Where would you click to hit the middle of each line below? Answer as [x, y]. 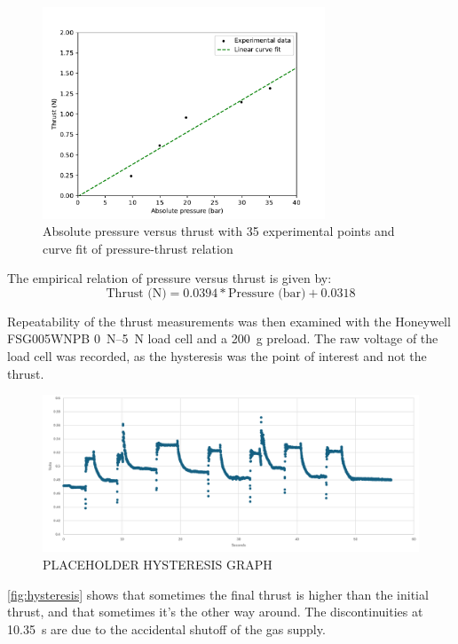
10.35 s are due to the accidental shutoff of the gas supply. [166, 628]
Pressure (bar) [267, 293]
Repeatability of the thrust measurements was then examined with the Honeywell [229, 321]
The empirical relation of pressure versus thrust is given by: [170, 278]
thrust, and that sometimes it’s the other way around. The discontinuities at [215, 612]
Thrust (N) [136, 293]
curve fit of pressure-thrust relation [138, 248]
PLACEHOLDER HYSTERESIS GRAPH [158, 565]
